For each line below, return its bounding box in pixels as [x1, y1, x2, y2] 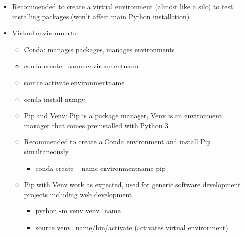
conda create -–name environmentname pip [35, 163, 166, 173]
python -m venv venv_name [35, 205, 121, 216]
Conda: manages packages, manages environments [24, 44, 175, 54]
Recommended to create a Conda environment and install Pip [24, 136, 211, 147]
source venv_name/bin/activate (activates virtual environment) [35, 222, 228, 232]
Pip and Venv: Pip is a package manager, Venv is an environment [24, 110, 222, 121]
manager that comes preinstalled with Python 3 [24, 120, 169, 130]
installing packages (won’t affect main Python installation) [12, 11, 190, 21]
